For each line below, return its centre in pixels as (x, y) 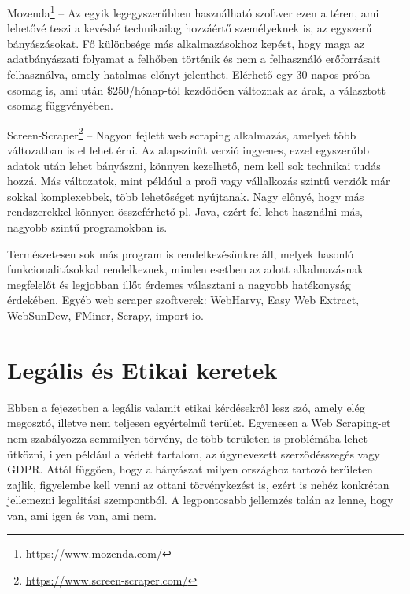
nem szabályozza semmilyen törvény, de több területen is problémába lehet (188, 438)
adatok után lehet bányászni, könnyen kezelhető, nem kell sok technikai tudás (194, 165)
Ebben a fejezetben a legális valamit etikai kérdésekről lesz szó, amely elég (186, 407)
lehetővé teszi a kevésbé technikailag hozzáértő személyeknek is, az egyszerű (190, 28)
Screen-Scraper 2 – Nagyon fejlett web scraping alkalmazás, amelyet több (182, 133)
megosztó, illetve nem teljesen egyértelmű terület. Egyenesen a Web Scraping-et (199, 423)
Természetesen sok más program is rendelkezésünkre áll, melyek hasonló (181, 253)
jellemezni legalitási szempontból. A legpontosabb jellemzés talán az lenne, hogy (200, 500)
